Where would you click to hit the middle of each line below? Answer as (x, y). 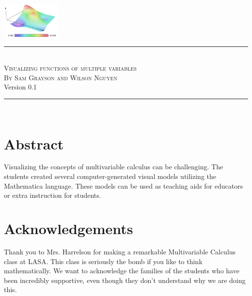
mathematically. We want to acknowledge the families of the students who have (122, 271)
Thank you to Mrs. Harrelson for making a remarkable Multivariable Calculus (120, 251)
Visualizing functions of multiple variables (70, 67)
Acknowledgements (69, 229)
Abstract (34, 143)
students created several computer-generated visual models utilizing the (110, 176)
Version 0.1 (20, 87)
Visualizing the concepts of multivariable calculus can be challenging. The (114, 167)
